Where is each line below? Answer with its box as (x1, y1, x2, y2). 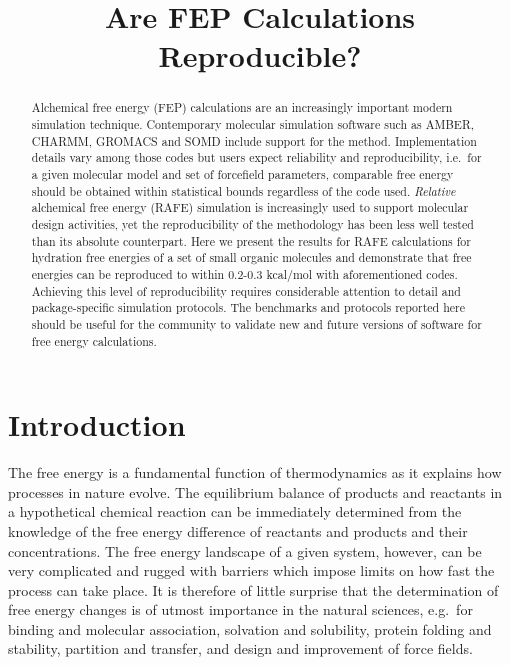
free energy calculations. (31, 332, 157, 349)
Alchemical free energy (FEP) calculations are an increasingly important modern (31, 99, 453, 116)
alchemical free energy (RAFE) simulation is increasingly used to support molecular (31, 199, 469, 216)
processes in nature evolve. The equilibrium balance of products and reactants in (8, 481, 503, 502)
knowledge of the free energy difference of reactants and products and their (8, 520, 468, 541)
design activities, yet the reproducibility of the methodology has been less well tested (31, 215, 474, 232)
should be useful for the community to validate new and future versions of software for (31, 315, 482, 332)
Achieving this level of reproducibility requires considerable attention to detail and (31, 282, 461, 299)
